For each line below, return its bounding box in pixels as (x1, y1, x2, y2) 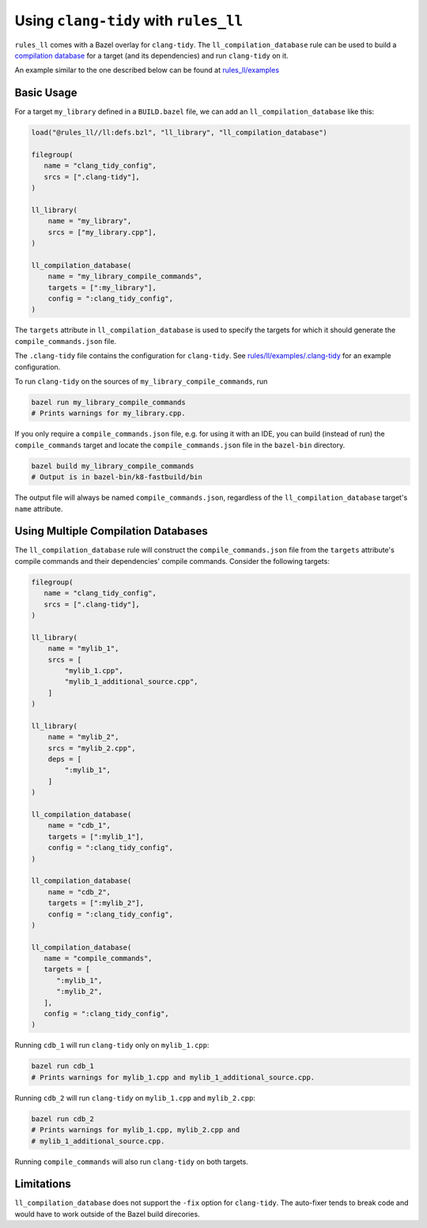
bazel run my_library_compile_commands (31, 398, 186, 406)
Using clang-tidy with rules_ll (14, 12, 244, 29)
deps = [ (47, 755, 82, 764)
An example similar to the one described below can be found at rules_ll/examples (14, 66, 280, 75)
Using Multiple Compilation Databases (14, 524, 209, 538)
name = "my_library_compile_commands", (47, 272, 203, 281)
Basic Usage (14, 86, 77, 100)
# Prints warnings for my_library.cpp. (31, 409, 186, 418)
